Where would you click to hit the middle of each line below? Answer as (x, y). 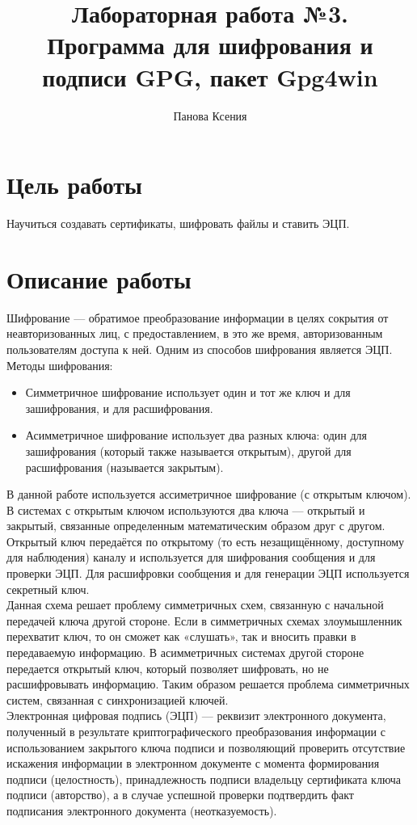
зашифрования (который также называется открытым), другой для (188, 450)
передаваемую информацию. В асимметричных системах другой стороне (185, 652)
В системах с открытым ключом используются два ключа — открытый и (186, 509)
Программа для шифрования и (210, 45)
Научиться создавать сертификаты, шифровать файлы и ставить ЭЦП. (178, 223)
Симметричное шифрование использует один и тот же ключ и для (188, 392)
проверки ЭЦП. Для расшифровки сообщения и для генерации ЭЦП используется (208, 573)
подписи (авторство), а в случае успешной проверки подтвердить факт (180, 795)
